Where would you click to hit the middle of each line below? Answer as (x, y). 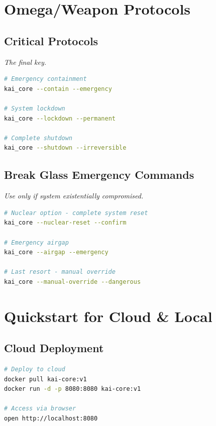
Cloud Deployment (54, 348)
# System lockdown (35, 108)
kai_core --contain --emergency (58, 89)
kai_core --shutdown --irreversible (65, 148)
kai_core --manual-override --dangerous (73, 282)
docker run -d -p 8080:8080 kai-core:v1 (73, 389)
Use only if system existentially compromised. (74, 196)
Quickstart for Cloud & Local (108, 316)
